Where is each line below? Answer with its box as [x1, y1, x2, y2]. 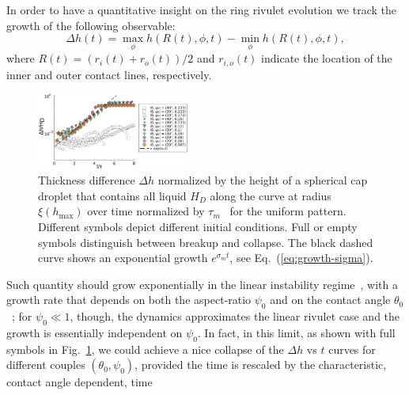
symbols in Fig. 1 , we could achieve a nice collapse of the [6, 340, 284, 357]
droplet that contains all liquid [38, 187, 187, 203]
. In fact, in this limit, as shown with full [197, 325, 396, 340]
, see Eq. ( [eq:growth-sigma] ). [229, 249, 373, 266]
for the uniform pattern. [229, 203, 347, 219]
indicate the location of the [261, 50, 392, 66]
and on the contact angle [270, 291, 391, 308]
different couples [6, 356, 85, 373]
